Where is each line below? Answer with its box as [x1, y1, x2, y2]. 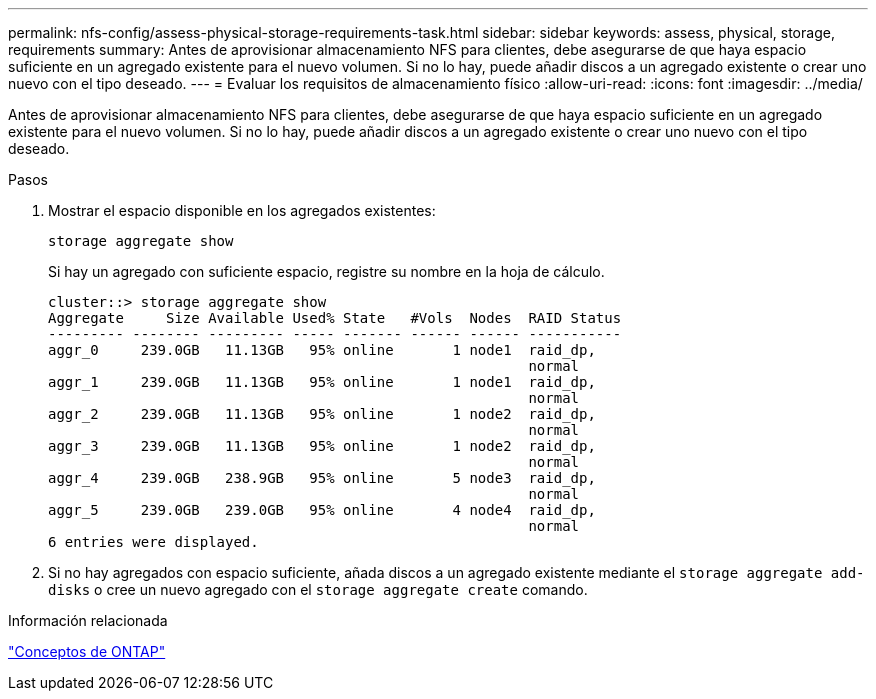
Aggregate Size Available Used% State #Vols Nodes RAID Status [48, 310, 622, 326]
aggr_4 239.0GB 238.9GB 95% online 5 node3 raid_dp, [48, 470, 596, 486]
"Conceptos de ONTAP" [8, 643, 166, 660]
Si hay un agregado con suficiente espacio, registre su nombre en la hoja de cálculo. [48, 263, 605, 280]
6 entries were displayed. [48, 534, 259, 550]
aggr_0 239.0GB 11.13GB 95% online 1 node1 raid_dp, [48, 342, 596, 358]
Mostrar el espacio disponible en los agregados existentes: [48, 202, 436, 219]
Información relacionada [8, 612, 168, 629]
